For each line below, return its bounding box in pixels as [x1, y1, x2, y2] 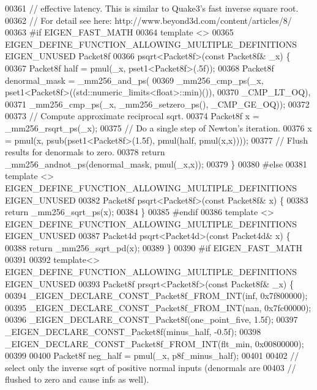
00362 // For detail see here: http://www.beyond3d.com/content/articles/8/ [5, 13, 292, 26]
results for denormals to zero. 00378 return [5, 145, 165, 158]
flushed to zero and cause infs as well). [5, 373, 149, 386]
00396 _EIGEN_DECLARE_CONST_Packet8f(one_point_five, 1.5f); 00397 [5, 313, 298, 326]
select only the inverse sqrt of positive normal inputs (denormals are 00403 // [5, 361, 296, 373]
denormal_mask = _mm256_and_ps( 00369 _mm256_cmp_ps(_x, [5, 73, 264, 86]
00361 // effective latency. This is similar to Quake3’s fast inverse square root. [5, 2, 299, 14]
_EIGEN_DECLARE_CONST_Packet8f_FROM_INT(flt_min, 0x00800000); [5, 337, 304, 350]
